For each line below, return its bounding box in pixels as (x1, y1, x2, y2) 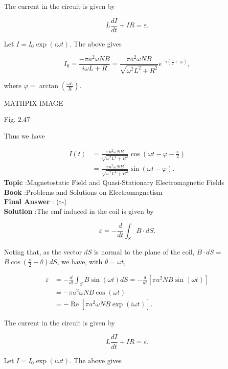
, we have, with (57, 256, 103, 266)
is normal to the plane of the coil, (94, 247, 195, 257)
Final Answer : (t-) (4, 196, 67, 207)
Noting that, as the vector (4, 247, 82, 257)
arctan (39, 82, 59, 90)
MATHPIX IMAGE (4, 97, 64, 108)
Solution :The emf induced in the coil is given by (4, 206, 154, 216)
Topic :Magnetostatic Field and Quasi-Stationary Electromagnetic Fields (4, 177, 225, 187)
